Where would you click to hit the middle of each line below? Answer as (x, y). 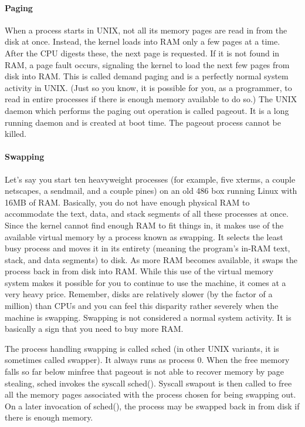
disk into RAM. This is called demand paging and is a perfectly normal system (147, 76)
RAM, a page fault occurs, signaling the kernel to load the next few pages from (147, 64)
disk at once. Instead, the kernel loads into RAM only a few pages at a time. (143, 41)
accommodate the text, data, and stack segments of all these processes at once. (147, 213)
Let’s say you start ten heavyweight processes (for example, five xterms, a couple (150, 179)
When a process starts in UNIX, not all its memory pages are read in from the (146, 30)
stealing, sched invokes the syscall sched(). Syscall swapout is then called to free (148, 383)
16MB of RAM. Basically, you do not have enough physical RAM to (127, 202)
